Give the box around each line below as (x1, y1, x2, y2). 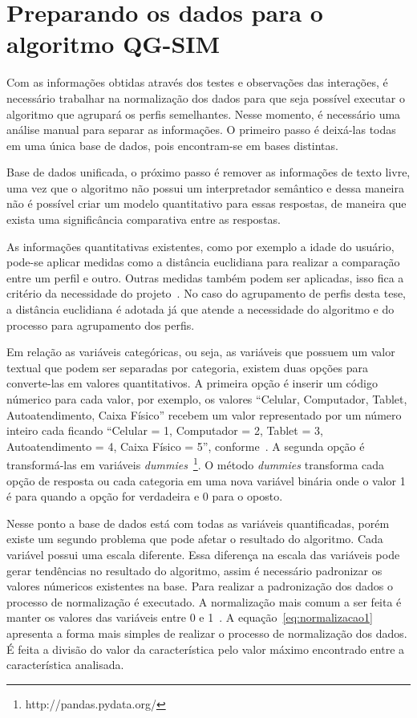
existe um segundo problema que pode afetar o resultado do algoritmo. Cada (6, 530, 383, 547)
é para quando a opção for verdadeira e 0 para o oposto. (6, 488, 283, 505)
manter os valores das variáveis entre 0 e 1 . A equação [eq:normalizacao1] (6, 609, 373, 626)
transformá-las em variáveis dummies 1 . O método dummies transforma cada (6, 454, 385, 473)
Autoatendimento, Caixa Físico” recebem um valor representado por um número (6, 406, 402, 423)
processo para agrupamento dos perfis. (6, 316, 195, 333)
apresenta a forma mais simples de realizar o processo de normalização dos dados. (6, 624, 407, 641)
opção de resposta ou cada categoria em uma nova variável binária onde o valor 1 (6, 472, 406, 489)
